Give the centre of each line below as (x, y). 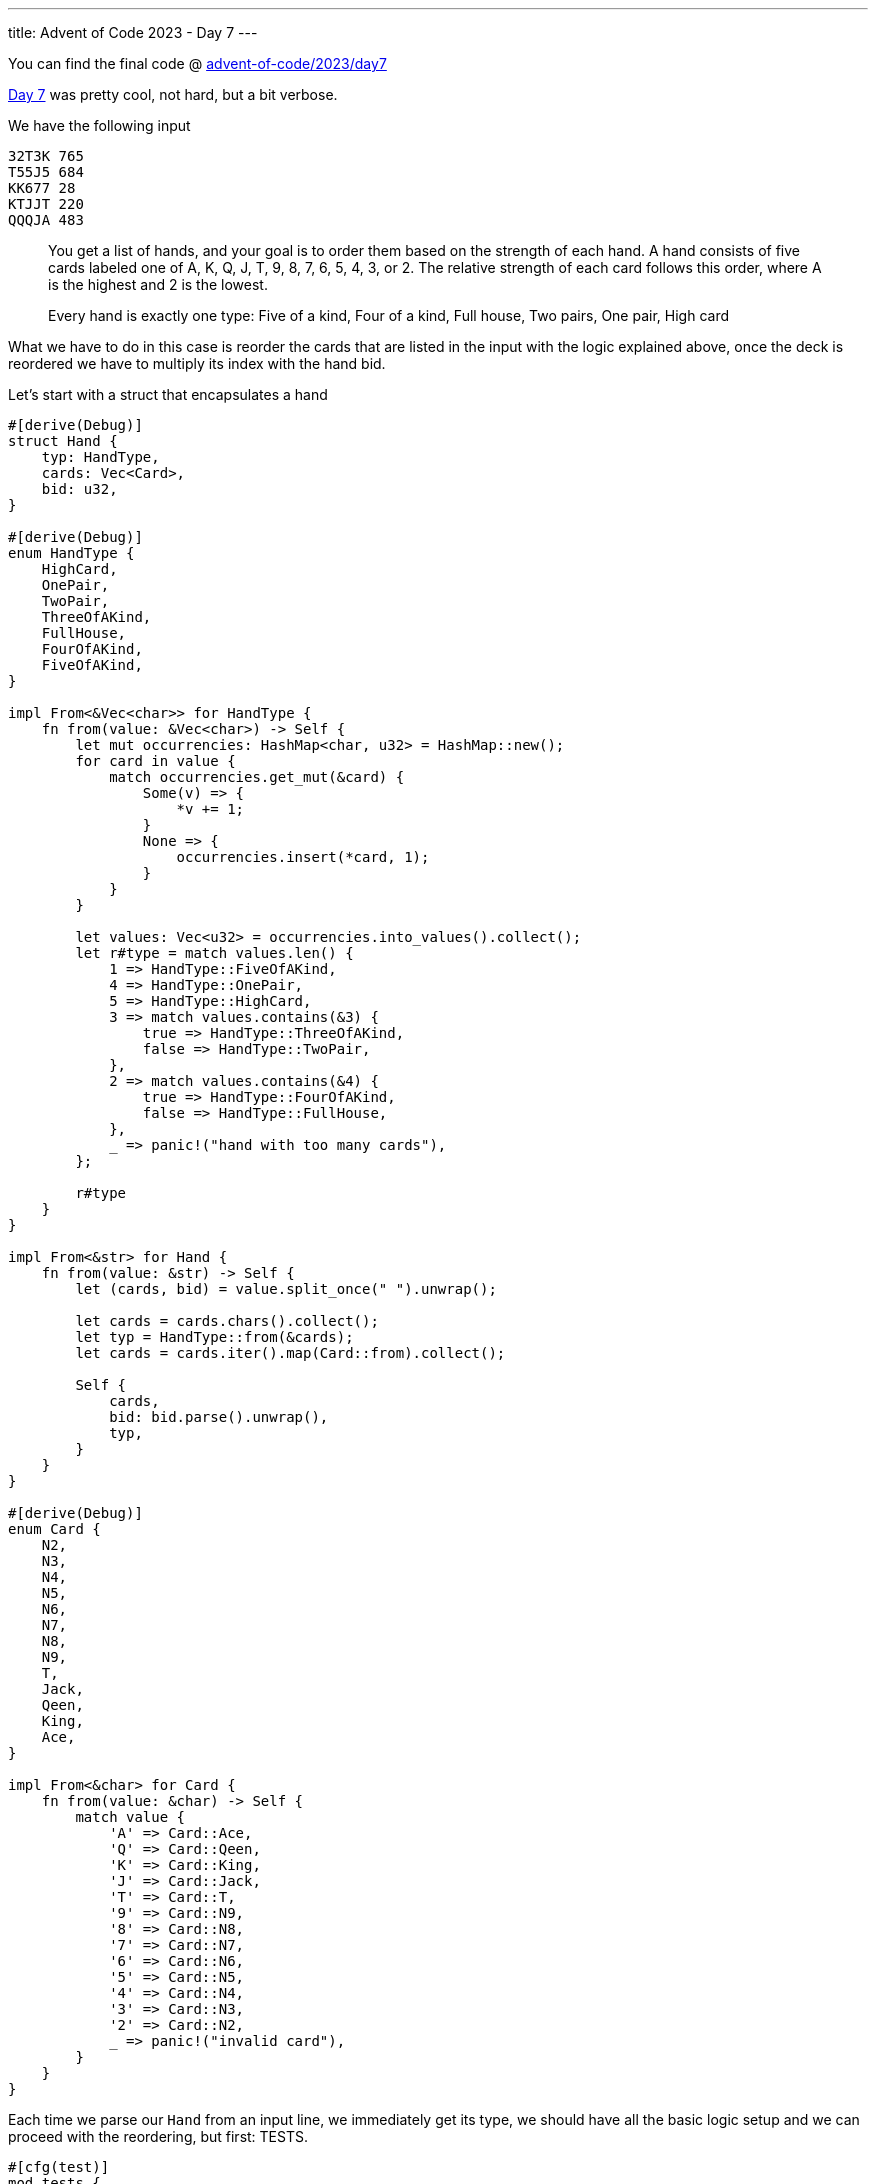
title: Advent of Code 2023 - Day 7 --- (133, 32)
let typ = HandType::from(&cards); (214, 1337)
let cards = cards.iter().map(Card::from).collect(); (290, 1353)
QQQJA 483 (46, 220)
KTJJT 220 (46, 204)
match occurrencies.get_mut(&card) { (257, 777)
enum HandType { (71, 553)
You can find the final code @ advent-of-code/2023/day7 (197, 63)
